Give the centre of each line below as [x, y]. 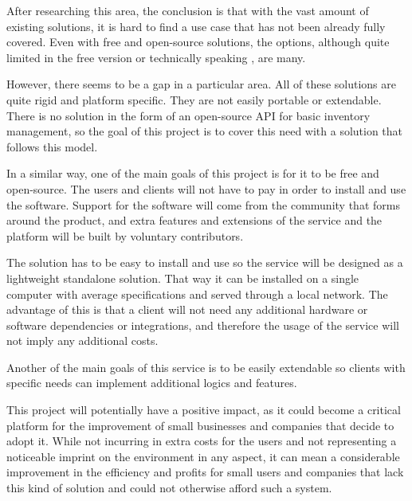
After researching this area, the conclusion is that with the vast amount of [188, 10]
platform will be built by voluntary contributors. [125, 235]
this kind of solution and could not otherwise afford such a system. [169, 488]
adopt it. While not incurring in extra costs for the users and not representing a [202, 441]
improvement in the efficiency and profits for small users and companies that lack [205, 472]
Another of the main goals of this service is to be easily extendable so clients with [206, 367]
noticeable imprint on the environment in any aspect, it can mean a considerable [203, 456]
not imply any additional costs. [82, 341]
